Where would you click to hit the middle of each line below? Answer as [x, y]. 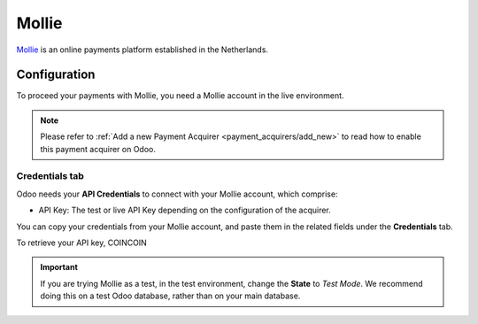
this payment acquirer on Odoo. [98, 149]
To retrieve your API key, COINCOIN [82, 243]
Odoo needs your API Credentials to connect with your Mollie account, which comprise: [177, 194]
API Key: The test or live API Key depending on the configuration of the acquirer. [185, 210]
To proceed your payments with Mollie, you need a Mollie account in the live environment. [180, 96]
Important [59, 267]
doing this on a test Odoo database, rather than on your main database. [170, 296]
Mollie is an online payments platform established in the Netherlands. [143, 50]
